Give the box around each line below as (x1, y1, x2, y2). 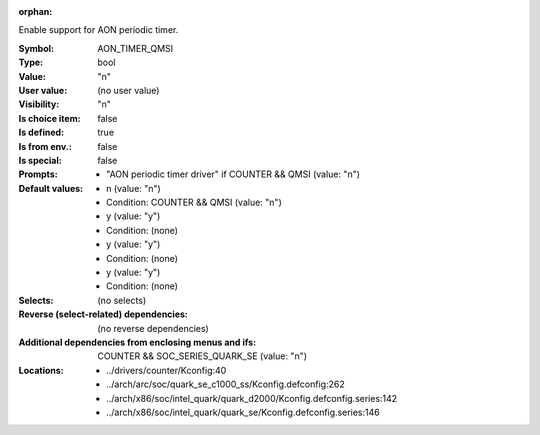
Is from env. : (18, 140, 72, 152)
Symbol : (18, 42, 55, 54)
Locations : (18, 364, 64, 376)
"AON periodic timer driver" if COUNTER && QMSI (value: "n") (106, 168, 360, 180)
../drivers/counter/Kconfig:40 (106, 364, 227, 376)
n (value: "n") (106, 182, 162, 194)
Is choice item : (18, 112, 81, 124)
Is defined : (18, 126, 65, 139)
